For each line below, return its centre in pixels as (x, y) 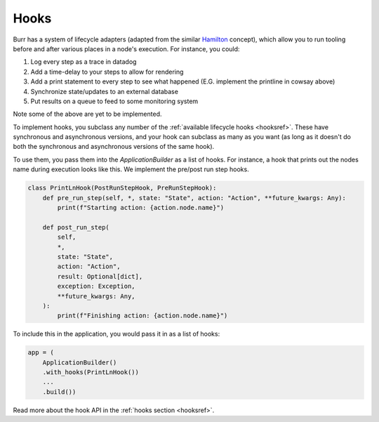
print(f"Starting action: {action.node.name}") (141, 207)
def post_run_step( (76, 227)
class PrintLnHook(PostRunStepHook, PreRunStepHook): (122, 188)
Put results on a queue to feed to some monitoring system (114, 101)
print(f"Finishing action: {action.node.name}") (142, 316)
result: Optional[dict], (100, 276)
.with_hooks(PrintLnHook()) (91, 372)
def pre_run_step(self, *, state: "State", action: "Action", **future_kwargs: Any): (194, 198)
